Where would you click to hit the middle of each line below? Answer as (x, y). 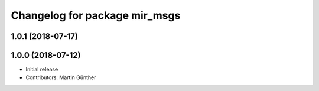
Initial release (42, 69)
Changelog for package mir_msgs (96, 15)
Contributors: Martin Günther (61, 77)
